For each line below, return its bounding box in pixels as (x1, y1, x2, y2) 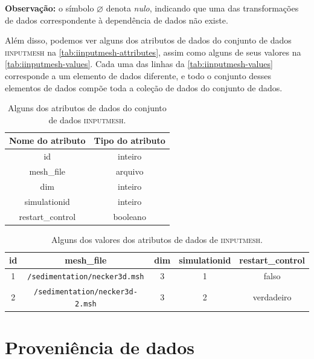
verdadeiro (252, 290, 292, 303)
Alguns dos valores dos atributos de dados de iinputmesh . (51, 233, 263, 245)
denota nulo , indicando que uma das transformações (106, 2, 299, 14)
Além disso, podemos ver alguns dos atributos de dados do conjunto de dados (5, 34, 292, 47)
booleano (113, 210, 146, 222)
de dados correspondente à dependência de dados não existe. (5, 13, 228, 26)
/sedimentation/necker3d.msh (27, 273, 144, 282)
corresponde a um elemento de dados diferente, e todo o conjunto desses (5, 69, 272, 82)
